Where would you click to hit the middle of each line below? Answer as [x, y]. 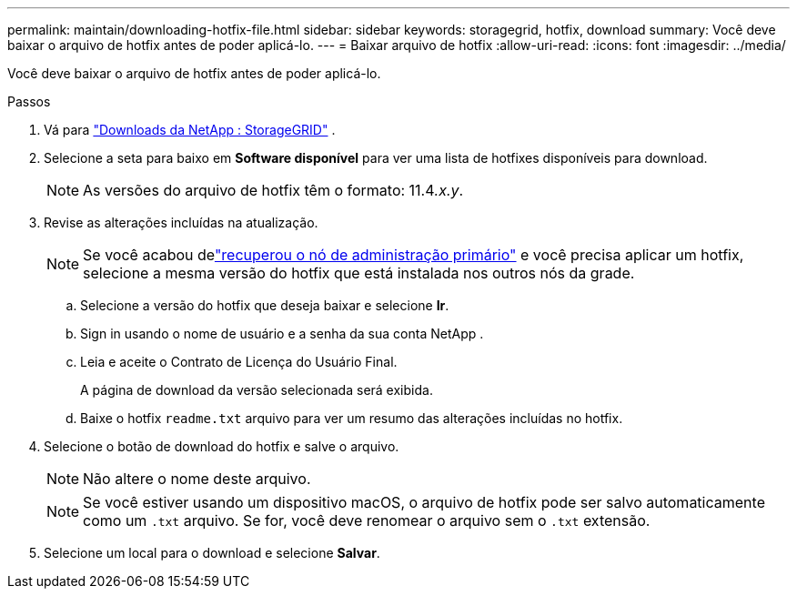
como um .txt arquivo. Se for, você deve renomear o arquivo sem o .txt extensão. [367, 520]
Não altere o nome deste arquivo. [197, 479]
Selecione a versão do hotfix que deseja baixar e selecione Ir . [265, 305]
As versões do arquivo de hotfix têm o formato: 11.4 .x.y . [273, 190]
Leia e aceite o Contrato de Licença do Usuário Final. [239, 362]
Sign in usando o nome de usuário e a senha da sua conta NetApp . [282, 333]
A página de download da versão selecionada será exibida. [257, 390]
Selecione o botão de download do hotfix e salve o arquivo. [222, 446]
